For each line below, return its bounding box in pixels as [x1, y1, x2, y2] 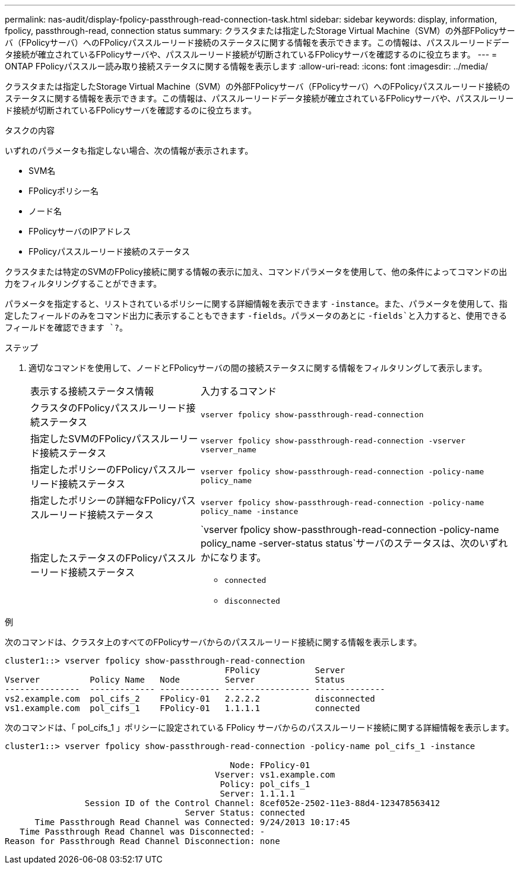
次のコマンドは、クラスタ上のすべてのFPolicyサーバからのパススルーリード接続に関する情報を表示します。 [5, 637, 422, 647]
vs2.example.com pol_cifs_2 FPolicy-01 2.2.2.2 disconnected [5, 694, 375, 703]
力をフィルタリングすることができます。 [5, 278, 162, 288]
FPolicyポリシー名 [28, 186, 99, 196]
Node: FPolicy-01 [230, 760, 310, 770]
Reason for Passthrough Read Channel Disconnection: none [5, 836, 280, 846]
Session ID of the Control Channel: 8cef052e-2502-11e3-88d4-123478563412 [84, 798, 440, 808]
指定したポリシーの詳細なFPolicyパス [30, 494, 196, 506]
